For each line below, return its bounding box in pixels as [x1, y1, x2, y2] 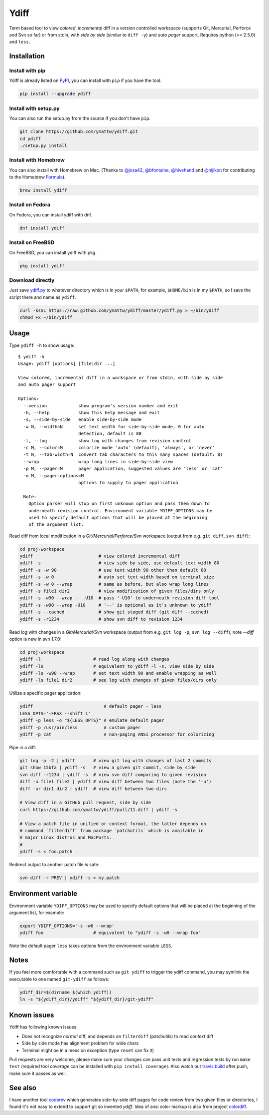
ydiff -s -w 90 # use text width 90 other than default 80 [19, 567, 207, 573]
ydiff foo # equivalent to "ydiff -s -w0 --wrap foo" [19, 930, 201, 936]
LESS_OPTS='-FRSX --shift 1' [19, 710, 91, 716]
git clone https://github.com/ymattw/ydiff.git [19, 129, 138, 134]
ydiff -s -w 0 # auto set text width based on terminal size [19, 574, 214, 580]
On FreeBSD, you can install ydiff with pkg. [9, 249, 97, 255]
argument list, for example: [9, 910, 64, 916]
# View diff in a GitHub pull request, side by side [19, 800, 151, 806]
